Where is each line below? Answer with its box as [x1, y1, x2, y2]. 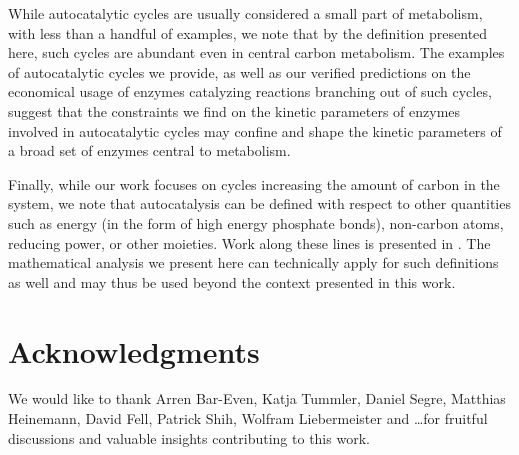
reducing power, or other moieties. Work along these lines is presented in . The [8, 232, 491, 253]
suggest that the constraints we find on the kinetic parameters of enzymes [8, 100, 461, 121]
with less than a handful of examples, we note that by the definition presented [8, 22, 488, 43]
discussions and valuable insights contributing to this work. [8, 427, 370, 448]
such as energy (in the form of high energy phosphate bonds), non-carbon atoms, [8, 212, 504, 233]
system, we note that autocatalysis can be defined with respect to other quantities [8, 193, 511, 214]
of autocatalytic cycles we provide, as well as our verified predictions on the [8, 61, 471, 82]
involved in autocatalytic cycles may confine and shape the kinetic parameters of [8, 120, 502, 141]
